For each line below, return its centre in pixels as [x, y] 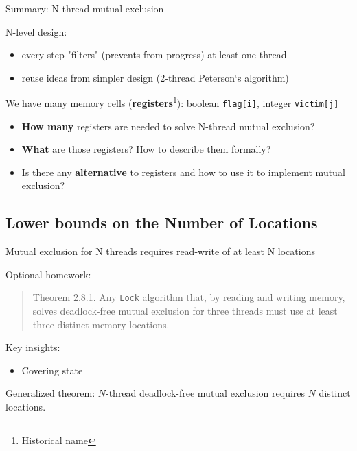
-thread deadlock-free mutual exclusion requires [205, 393]
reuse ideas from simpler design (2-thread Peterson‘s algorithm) [155, 77]
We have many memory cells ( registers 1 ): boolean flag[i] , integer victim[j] [172, 102]
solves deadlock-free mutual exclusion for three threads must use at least [185, 311]
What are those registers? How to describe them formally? [146, 149]
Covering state [52, 370]
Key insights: [33, 347]
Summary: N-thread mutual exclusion [85, 8]
